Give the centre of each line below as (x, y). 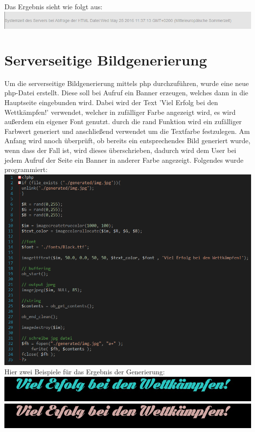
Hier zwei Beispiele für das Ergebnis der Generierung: (85, 372)
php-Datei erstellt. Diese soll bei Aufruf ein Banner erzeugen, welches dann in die (127, 93)
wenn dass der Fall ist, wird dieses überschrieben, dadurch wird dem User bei (120, 150)
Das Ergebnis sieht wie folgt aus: (54, 6)
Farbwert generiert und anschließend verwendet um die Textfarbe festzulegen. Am (127, 131)
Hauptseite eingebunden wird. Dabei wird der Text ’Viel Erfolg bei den (111, 102)
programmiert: (26, 169)
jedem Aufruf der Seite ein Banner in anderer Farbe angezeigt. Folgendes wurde (124, 160)
